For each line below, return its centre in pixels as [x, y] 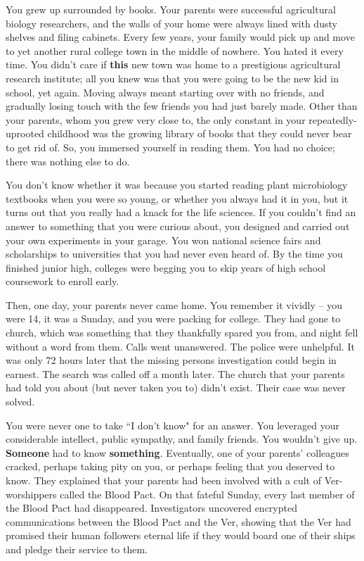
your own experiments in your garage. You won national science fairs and [163, 240]
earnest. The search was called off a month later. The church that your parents [175, 373]
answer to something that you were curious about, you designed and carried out [178, 226]
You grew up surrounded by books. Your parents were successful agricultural [171, 9]
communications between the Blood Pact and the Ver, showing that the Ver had [178, 521]
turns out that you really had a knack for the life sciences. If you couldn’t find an [181, 212]
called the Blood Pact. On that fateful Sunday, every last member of [207, 494]
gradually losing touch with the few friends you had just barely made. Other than [182, 106]
